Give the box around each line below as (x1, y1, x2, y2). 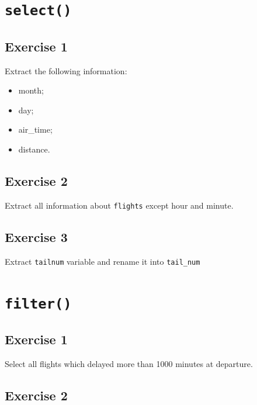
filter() (5, 295, 72, 312)
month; (18, 84, 44, 96)
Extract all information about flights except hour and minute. (5, 199, 234, 211)
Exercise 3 (5, 227, 68, 245)
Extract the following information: (5, 64, 127, 77)
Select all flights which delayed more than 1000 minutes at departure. (5, 358, 253, 370)
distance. (18, 143, 50, 155)
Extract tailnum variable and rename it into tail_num (5, 255, 200, 267)
